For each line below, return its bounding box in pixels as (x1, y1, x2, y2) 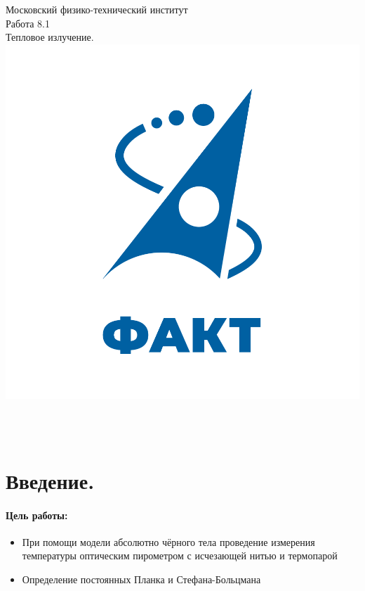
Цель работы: (6, 507, 68, 522)
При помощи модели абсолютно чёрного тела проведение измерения (22, 534, 315, 549)
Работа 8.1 (6, 15, 50, 30)
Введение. (6, 466, 95, 495)
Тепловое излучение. (6, 30, 94, 44)
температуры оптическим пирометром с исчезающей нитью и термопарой (22, 548, 338, 563)
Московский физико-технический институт (6, 2, 188, 16)
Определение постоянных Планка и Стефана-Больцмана (22, 571, 261, 586)
